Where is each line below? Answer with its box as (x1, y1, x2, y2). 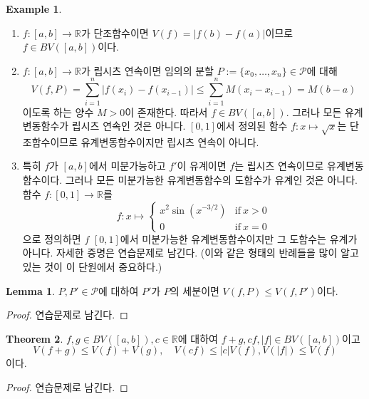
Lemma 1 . (6, 283, 56, 298)
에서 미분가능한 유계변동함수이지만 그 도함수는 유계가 (120, 231, 358, 246)
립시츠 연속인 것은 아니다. (71, 118, 186, 133)
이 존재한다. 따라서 (125, 104, 208, 119)
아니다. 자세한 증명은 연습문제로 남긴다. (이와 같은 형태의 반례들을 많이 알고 (22, 245, 359, 260)
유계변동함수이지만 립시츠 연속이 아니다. (80, 134, 259, 149)
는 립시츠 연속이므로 (234, 158, 324, 173)
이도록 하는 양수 (22, 104, 94, 119)
